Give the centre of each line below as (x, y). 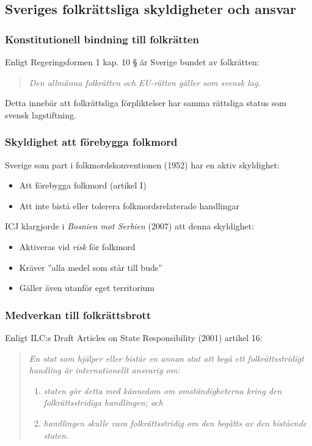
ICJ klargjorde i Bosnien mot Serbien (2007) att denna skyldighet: (130, 226)
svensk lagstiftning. (41, 114)
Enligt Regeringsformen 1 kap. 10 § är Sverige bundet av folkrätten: (132, 62)
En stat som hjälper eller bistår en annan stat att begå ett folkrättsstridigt (166, 358)
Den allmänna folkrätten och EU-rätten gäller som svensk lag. (145, 82)
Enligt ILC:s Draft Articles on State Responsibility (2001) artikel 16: (134, 337)
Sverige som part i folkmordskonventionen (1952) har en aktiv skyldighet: (142, 164)
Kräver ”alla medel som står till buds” (91, 267)
